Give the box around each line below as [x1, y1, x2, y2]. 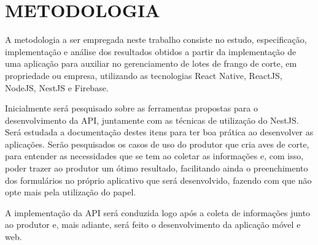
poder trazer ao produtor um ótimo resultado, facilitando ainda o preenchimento [5, 162, 308, 175]
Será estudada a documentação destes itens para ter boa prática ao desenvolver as [5, 126, 314, 138]
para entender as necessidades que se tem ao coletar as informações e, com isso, [5, 149, 304, 162]
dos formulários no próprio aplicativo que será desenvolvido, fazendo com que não [5, 173, 312, 186]
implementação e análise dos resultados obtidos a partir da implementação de [5, 45, 297, 58]
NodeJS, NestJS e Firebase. [5, 81, 109, 94]
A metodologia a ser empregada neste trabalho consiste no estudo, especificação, [5, 33, 307, 46]
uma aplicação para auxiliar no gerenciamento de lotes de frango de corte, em [5, 57, 297, 70]
